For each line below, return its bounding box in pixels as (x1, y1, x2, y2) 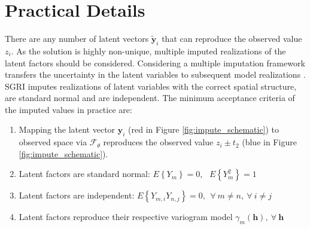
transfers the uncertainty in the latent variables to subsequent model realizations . (5, 68, 306, 81)
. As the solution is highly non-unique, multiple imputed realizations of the (11, 44, 286, 57)
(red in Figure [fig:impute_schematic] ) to (128, 123, 279, 136)
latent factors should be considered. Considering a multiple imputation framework (5, 56, 305, 69)
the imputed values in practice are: (5, 103, 132, 115)
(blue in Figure (242, 136, 297, 148)
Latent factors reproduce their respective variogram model (19, 210, 233, 223)
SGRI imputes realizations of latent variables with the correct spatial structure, (5, 80, 297, 92)
